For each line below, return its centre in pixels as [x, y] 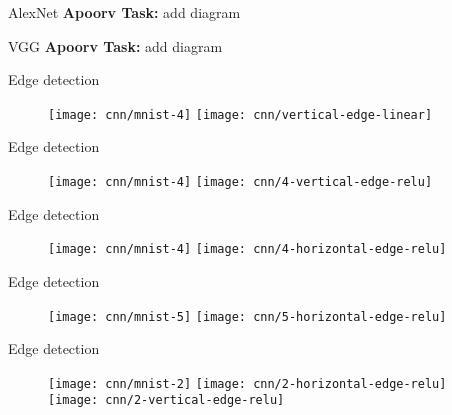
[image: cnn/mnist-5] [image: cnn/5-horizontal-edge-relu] [247, 316]
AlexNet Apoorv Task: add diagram [124, 12]
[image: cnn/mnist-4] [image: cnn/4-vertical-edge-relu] [240, 182]
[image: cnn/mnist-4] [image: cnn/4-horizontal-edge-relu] [247, 249]
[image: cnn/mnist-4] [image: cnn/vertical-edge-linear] [240, 114]
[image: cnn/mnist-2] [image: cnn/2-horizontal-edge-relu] [247, 383]
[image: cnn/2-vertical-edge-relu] [166, 400]
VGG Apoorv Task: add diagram [115, 45]
